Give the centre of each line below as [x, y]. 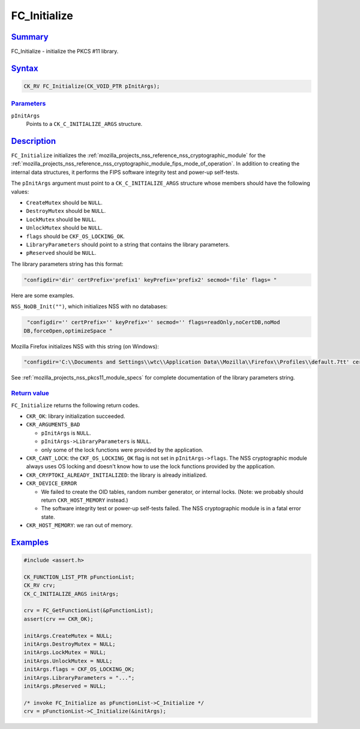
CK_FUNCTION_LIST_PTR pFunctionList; [79, 577]
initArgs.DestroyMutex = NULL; [70, 644]
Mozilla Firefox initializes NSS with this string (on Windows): [85, 346]
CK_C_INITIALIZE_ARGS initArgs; [71, 594]
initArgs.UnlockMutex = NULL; [68, 661]
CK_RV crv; [40, 585]
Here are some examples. [43, 295]
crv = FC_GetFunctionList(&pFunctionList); [89, 611]
